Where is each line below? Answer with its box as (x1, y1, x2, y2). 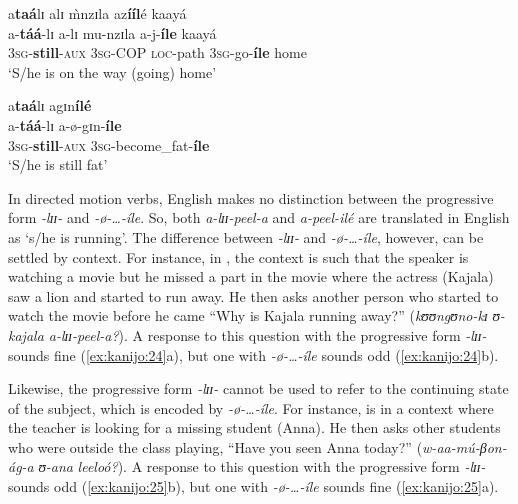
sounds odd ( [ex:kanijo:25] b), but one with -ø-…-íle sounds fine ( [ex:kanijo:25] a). (8, 476, 499, 497)
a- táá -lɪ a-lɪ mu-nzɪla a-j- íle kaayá (8, 22, 217, 43)
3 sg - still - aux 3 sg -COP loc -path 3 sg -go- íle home (8, 42, 307, 63)
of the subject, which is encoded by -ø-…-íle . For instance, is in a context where (8, 397, 494, 418)
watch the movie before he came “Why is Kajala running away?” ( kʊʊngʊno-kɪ (8, 305, 488, 326)
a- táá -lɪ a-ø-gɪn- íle (8, 114, 122, 135)
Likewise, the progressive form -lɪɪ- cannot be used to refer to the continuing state (8, 378, 509, 399)
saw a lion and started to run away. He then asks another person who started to (8, 285, 499, 306)
